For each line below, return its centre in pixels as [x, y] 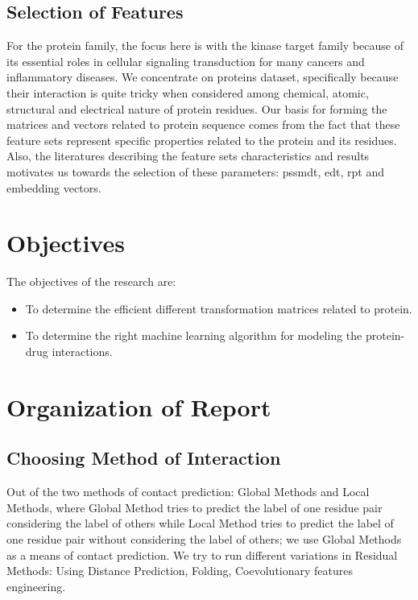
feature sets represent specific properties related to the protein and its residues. [202, 140]
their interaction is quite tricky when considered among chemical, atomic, [188, 92]
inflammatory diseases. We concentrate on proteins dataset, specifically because [203, 77]
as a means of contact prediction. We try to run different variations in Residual [202, 554]
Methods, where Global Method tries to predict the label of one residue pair [195, 507]
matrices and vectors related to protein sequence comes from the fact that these [203, 124]
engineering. [36, 586]
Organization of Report [139, 406]
